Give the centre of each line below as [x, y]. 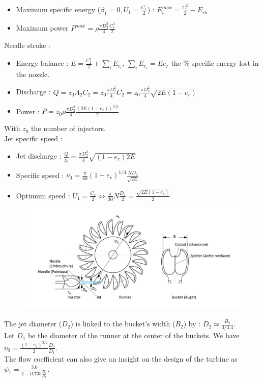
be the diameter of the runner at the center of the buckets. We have [134, 335]
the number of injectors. [68, 128]
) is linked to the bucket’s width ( [123, 324]
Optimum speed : [43, 195]
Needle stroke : [27, 45]
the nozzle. [33, 74]
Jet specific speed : [33, 138]
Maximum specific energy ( [58, 9]
